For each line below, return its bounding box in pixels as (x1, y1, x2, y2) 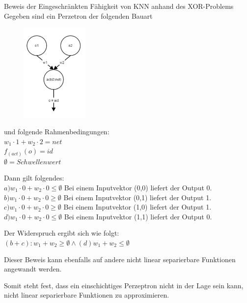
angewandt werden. (4, 264, 62, 274)
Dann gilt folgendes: (4, 173, 64, 183)
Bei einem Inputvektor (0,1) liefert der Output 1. (63, 192, 212, 202)
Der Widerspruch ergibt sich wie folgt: (4, 228, 119, 238)
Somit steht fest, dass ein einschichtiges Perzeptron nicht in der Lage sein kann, (4, 280, 244, 290)
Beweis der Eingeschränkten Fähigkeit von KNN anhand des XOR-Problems (4, 1, 234, 11)
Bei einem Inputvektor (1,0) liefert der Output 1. (63, 202, 212, 212)
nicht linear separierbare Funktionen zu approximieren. (4, 290, 169, 300)
